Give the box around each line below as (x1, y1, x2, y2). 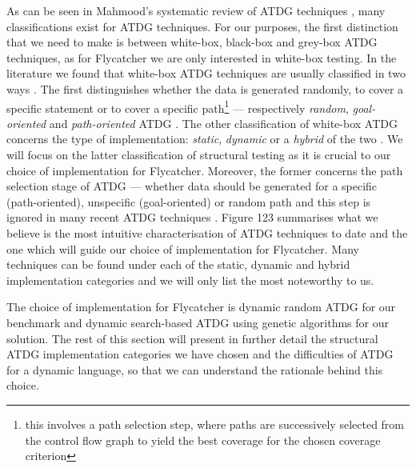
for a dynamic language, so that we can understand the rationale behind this (6, 361, 383, 378)
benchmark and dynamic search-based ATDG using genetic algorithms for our (6, 314, 389, 330)
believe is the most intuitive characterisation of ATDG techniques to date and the (6, 224, 408, 241)
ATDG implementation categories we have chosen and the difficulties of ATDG (6, 346, 394, 362)
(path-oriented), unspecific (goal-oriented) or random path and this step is (6, 193, 371, 210)
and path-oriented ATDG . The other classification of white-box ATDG (49, 114, 398, 131)
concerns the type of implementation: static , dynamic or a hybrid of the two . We (6, 130, 403, 147)
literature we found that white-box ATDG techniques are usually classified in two (6, 65, 406, 82)
